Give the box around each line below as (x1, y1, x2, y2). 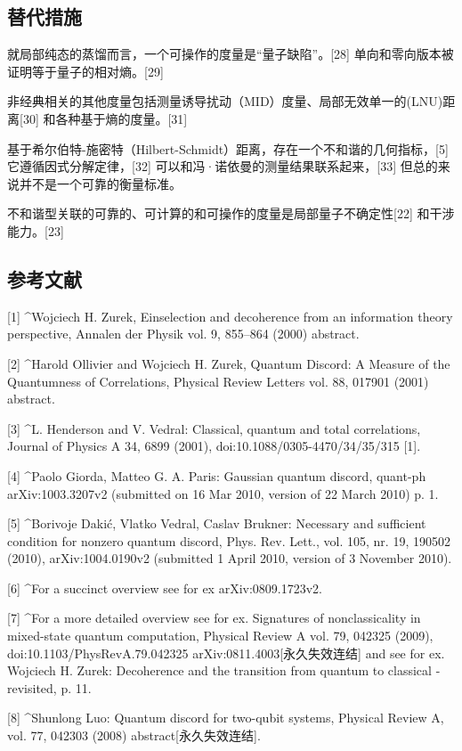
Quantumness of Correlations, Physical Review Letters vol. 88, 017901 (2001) (7, 371, 429, 390)
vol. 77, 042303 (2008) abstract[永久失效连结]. (7, 726, 261, 745)
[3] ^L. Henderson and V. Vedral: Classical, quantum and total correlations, (7, 419, 421, 437)
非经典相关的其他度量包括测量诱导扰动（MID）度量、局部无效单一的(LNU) (7, 92, 443, 110)
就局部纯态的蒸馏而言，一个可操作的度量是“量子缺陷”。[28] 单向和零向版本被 (7, 45, 454, 63)
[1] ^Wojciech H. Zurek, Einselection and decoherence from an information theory (7, 306, 453, 325)
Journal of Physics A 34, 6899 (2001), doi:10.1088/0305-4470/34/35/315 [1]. (7, 437, 421, 455)
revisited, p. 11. (7, 678, 92, 697)
